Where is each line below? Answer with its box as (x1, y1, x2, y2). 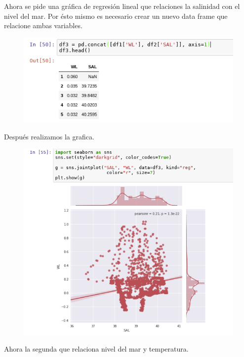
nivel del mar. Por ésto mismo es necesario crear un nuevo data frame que (4, 10, 228, 21)
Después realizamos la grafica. (4, 131, 94, 141)
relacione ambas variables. (4, 20, 82, 31)
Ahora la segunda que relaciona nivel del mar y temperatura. (4, 344, 189, 354)
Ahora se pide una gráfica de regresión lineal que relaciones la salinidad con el (4, 1, 240, 11)
